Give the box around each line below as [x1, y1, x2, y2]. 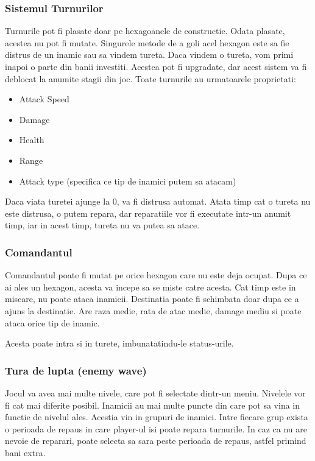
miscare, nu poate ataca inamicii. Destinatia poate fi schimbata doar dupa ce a [5, 292, 299, 305]
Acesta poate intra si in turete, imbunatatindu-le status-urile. [5, 337, 234, 350]
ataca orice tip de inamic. [5, 316, 100, 329]
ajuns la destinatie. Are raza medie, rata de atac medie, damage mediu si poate [5, 304, 302, 317]
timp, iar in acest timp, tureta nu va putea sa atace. [5, 219, 200, 231]
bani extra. [5, 446, 46, 459]
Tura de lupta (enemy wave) [5, 362, 147, 378]
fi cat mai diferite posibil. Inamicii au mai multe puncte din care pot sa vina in [5, 398, 300, 411]
